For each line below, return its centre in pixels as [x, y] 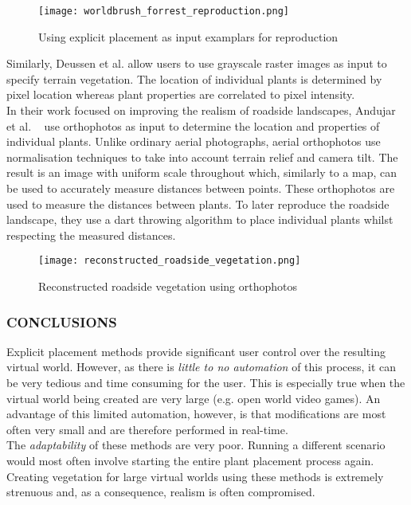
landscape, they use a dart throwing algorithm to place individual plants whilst [200, 219]
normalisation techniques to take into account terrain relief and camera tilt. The [202, 157]
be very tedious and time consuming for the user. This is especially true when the [206, 383]
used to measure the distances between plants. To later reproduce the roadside [198, 204]
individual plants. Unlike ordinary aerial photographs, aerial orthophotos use [194, 141]
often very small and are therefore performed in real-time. [147, 429]
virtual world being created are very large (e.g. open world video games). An [194, 398]
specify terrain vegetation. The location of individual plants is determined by [194, 78]
